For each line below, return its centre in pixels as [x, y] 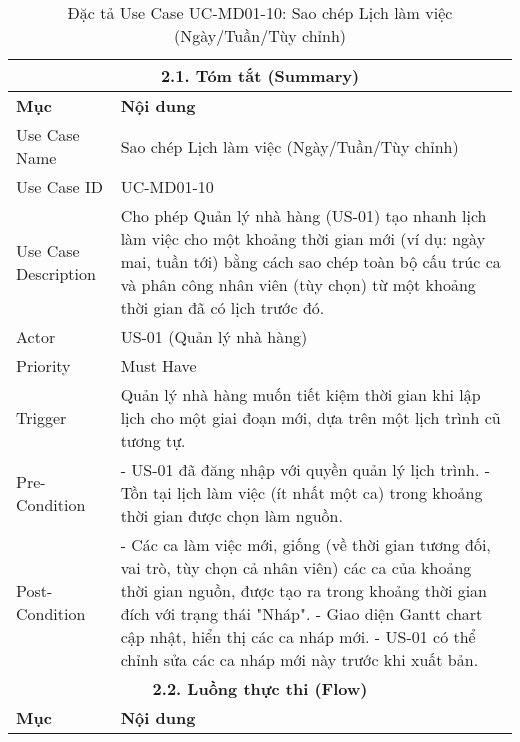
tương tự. [153, 440]
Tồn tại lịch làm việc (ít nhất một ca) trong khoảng [301, 492]
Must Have [158, 365]
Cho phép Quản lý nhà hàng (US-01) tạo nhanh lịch [303, 215]
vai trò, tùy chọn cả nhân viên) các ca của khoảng [296, 567]
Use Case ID [60, 186]
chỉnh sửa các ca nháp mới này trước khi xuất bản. [299, 659]
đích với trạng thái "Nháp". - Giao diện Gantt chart [301, 613]
